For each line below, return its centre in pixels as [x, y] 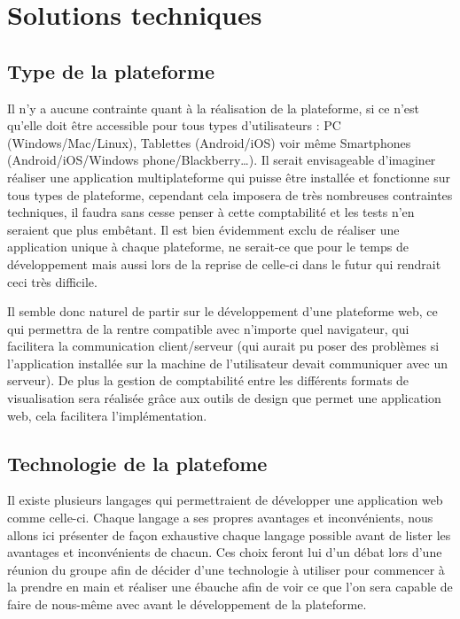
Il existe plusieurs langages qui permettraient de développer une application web [225, 500]
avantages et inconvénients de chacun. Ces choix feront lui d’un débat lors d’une [225, 552]
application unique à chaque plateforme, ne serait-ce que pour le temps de [208, 247]
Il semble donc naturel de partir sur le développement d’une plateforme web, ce [222, 311]
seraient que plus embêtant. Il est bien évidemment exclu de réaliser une [203, 229]
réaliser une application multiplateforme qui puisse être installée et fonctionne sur [229, 177]
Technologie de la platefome [137, 463]
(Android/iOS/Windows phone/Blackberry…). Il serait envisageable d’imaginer [222, 160]
